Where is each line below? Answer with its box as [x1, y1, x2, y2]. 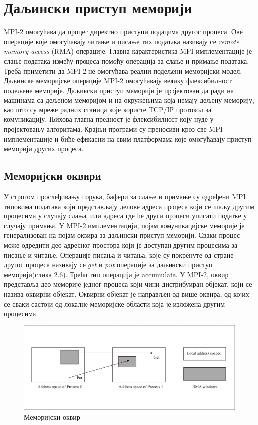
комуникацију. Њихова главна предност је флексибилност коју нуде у [4, 114, 214, 124]
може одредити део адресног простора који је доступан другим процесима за [4, 240, 238, 250]
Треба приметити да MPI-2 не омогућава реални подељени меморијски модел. [4, 65, 242, 76]
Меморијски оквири [4, 168, 101, 183]
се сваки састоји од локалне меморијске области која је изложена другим [4, 298, 225, 309]
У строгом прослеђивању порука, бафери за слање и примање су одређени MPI [4, 191, 246, 202]
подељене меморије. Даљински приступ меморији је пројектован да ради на [4, 85, 234, 95]
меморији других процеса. [4, 143, 84, 154]
